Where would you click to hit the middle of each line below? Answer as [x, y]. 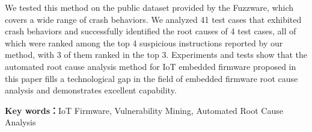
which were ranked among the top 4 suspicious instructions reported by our [144, 42]
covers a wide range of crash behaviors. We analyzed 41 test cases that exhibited [153, 19]
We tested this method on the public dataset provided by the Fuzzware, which [149, 7]
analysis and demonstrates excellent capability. [91, 90]
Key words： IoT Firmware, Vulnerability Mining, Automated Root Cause [144, 110]
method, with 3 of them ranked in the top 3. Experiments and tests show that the [156, 55]
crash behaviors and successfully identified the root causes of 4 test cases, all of [151, 31]
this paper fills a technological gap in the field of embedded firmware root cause [151, 78]
